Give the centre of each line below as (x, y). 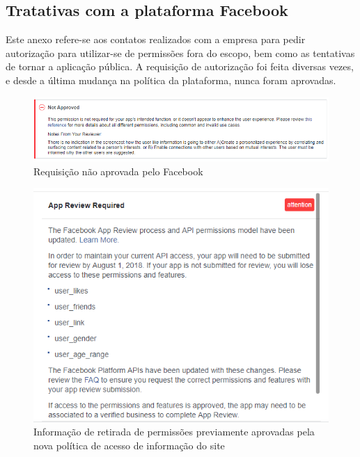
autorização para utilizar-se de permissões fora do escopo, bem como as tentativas (180, 53)
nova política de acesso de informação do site (129, 445)
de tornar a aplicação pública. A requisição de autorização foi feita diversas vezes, (180, 66)
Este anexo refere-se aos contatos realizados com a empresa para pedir (156, 39)
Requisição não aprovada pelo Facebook (118, 171)
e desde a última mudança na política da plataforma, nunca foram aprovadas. (171, 80)
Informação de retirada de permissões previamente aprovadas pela (174, 432)
